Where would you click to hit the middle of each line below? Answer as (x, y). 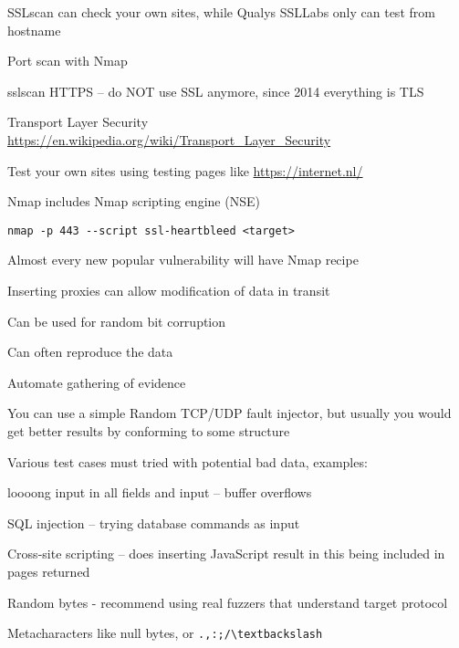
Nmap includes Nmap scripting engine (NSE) (134, 201)
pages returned (49, 571)
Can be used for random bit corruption (117, 321)
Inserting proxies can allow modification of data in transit (169, 290)
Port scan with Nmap (68, 61)
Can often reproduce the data (90, 352)
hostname (34, 30)
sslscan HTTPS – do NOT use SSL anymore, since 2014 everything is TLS (216, 91)
